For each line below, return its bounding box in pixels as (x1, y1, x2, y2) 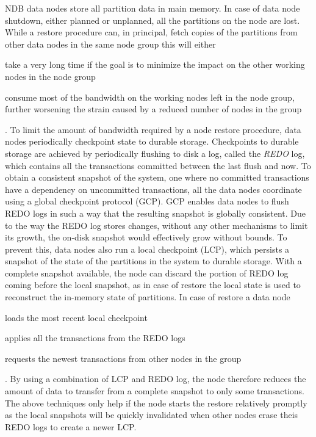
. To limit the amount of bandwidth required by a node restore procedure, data (5, 123, 301, 135)
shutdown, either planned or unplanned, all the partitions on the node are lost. (5, 13, 300, 26)
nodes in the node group (5, 70, 96, 82)
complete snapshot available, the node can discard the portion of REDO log (5, 266, 289, 279)
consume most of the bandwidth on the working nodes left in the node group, (5, 90, 295, 103)
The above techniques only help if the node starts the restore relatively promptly (5, 396, 307, 409)
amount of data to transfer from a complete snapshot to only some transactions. (5, 385, 304, 397)
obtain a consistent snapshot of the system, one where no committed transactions (5, 171, 309, 184)
